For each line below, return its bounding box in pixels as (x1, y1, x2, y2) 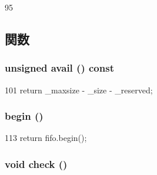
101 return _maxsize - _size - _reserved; (5, 83, 153, 96)
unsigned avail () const (5, 60, 114, 75)
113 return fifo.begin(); (5, 132, 87, 144)
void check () (5, 156, 68, 171)
